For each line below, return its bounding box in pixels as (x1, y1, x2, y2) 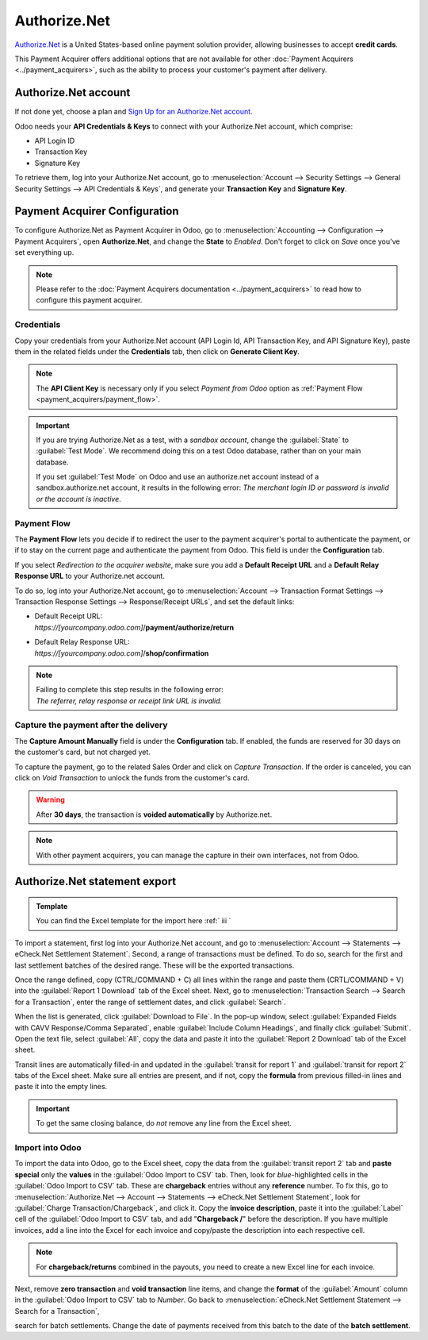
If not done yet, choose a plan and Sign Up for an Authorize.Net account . (14, 107, 253, 117)
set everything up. (14, 248, 75, 257)
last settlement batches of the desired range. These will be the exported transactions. (14, 961, 295, 970)
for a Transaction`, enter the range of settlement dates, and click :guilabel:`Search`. (14, 997, 287, 1007)
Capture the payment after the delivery (14, 719, 168, 730)
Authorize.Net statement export (14, 875, 177, 888)
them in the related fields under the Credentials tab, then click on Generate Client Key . (14, 346, 300, 356)
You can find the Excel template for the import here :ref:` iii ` (36, 916, 231, 926)
